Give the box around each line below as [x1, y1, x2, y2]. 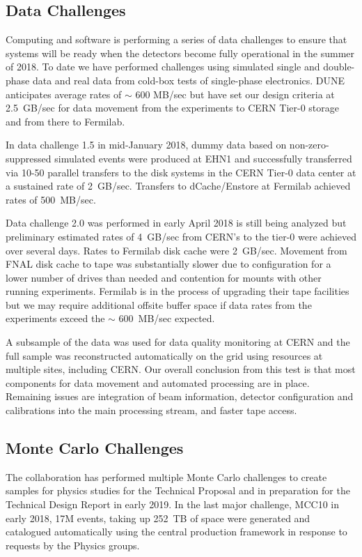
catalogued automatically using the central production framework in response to [6, 524, 347, 539]
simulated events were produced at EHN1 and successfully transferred [54, 151, 352, 165]
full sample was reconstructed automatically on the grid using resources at [6, 348, 323, 363]
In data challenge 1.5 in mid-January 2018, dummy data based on [6, 137, 287, 152]
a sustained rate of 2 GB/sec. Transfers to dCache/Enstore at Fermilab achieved [6, 178, 351, 193]
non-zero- [289, 137, 329, 152]
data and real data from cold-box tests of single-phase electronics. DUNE [32, 73, 345, 87]
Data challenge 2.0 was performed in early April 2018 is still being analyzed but [6, 215, 347, 230]
